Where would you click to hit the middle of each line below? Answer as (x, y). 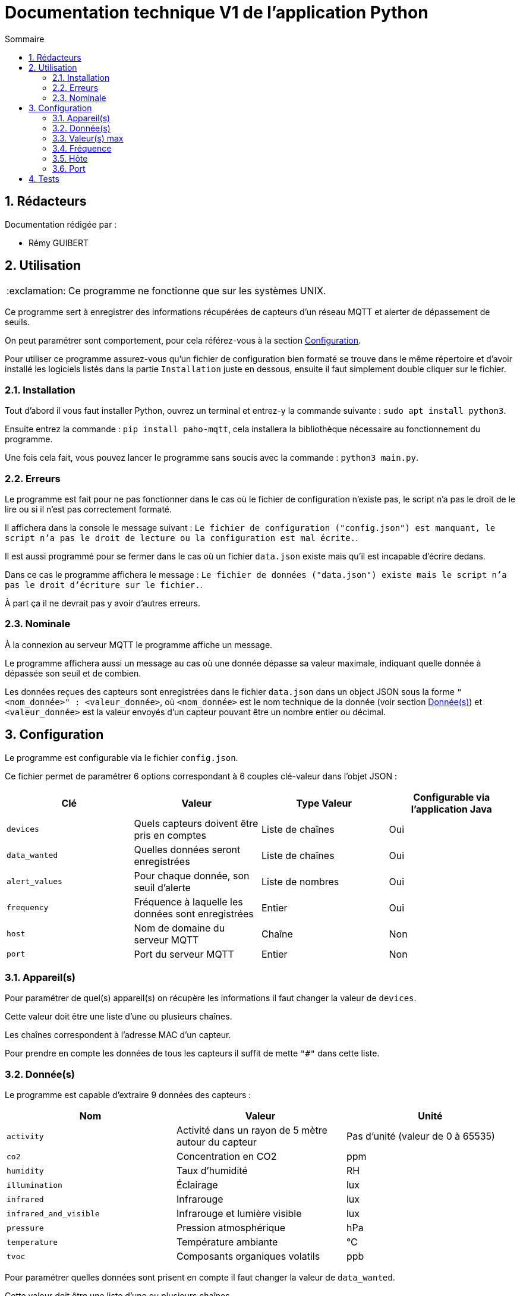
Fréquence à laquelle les (188, 902)
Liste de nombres (300, 881)
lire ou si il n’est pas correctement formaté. (89, 509)
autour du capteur (216, 1142)
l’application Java (451, 809)
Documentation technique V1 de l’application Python (217, 12)
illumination (34, 1185)
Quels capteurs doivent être (196, 823)
